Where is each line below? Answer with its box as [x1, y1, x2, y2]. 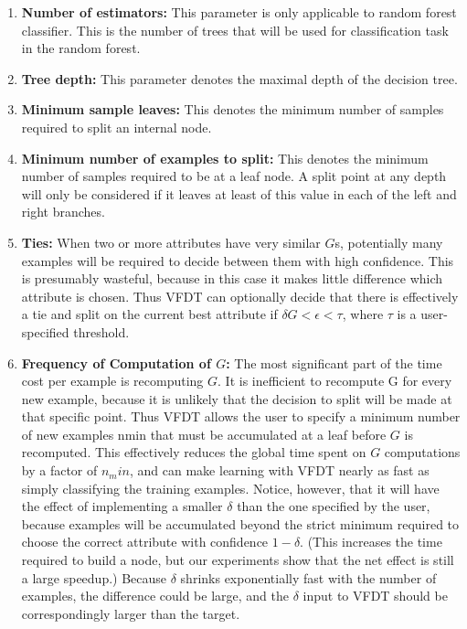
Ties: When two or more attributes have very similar [21, 232, 321, 251]
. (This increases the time [300, 532, 442, 551]
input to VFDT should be [302, 586, 448, 605]
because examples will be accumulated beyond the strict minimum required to [21, 514, 460, 533]
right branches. [21, 202, 105, 221]
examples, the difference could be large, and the [21, 586, 289, 605]
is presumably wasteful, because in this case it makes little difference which [21, 269, 443, 288]
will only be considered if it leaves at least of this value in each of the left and [21, 184, 457, 203]
